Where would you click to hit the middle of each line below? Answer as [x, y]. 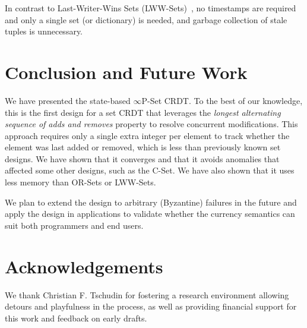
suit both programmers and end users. [74, 225]
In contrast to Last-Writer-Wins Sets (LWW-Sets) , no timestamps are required [151, 8]
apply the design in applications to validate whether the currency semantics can [150, 214]
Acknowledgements [84, 266]
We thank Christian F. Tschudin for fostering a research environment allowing [147, 294]
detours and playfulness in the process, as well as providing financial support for [151, 306]
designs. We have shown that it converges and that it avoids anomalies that [142, 158]
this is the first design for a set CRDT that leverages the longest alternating [143, 112]
